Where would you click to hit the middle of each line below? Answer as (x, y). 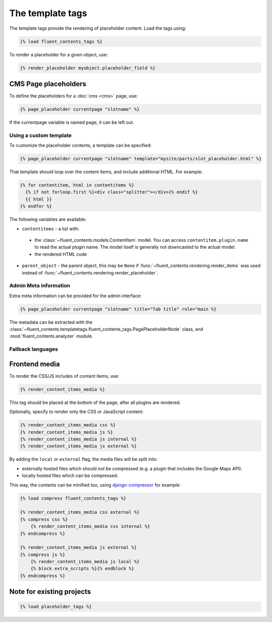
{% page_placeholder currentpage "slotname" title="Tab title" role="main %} (118, 309)
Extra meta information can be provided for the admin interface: (76, 296)
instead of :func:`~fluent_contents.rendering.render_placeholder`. (90, 272)
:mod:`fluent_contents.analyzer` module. (51, 336)
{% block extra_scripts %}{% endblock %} (82, 569)
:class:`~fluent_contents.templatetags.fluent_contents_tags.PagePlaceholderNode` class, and (106, 329)
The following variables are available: (48, 220)
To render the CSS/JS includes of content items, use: (64, 376)
